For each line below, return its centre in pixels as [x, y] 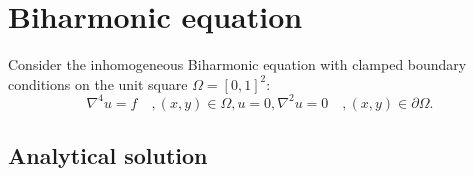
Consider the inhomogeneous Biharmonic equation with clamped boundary [237, 64]
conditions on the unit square [98, 83]
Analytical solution [108, 155]
